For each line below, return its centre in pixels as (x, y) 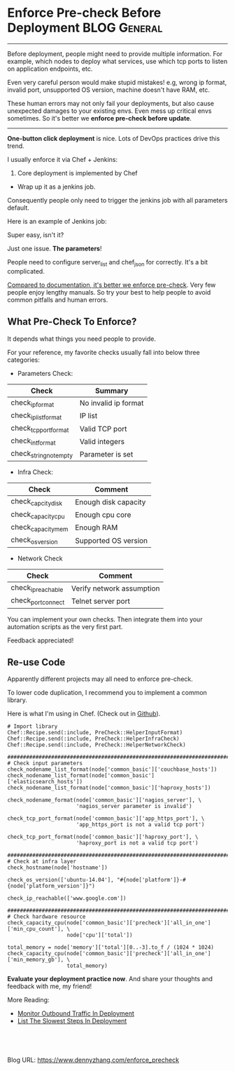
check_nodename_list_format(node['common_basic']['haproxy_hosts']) (109, 788)
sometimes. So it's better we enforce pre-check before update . (100, 118)
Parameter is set (106, 454)
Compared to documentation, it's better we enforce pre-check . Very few (112, 285)
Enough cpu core (103, 515)
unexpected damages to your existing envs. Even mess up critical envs (109, 111)
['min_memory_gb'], (36, 960)
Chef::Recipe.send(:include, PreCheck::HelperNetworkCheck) (97, 745)
